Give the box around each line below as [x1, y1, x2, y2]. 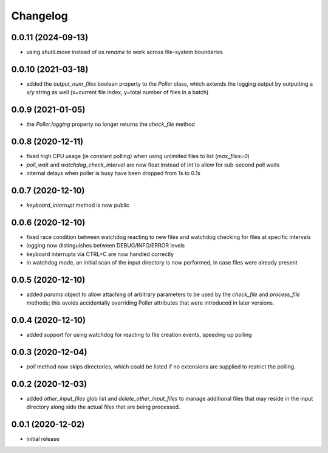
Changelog [11, 9, 68, 22]
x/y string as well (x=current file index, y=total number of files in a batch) [26, 89, 209, 96]
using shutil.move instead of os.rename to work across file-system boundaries [26, 49, 223, 56]
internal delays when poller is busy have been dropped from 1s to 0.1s [26, 169, 200, 176]
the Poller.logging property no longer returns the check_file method [26, 120, 195, 128]
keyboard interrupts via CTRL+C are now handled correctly [26, 250, 174, 258]
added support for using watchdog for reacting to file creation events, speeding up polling [26, 331, 252, 339]
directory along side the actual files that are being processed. [26, 403, 180, 410]
